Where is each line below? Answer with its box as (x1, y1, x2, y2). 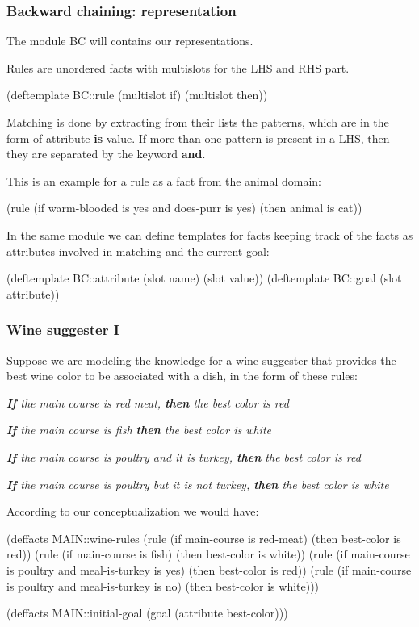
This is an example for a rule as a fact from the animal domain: (6, 172, 321, 189)
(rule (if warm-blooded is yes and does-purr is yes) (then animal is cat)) (6, 199, 362, 216)
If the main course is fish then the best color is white (6, 421, 272, 438)
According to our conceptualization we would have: (6, 503, 259, 520)
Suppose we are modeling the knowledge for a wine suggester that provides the (6, 351, 396, 368)
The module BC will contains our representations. (6, 32, 253, 49)
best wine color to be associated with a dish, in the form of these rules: (6, 367, 358, 384)
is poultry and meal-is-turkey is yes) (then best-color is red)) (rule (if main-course (6, 561, 412, 578)
